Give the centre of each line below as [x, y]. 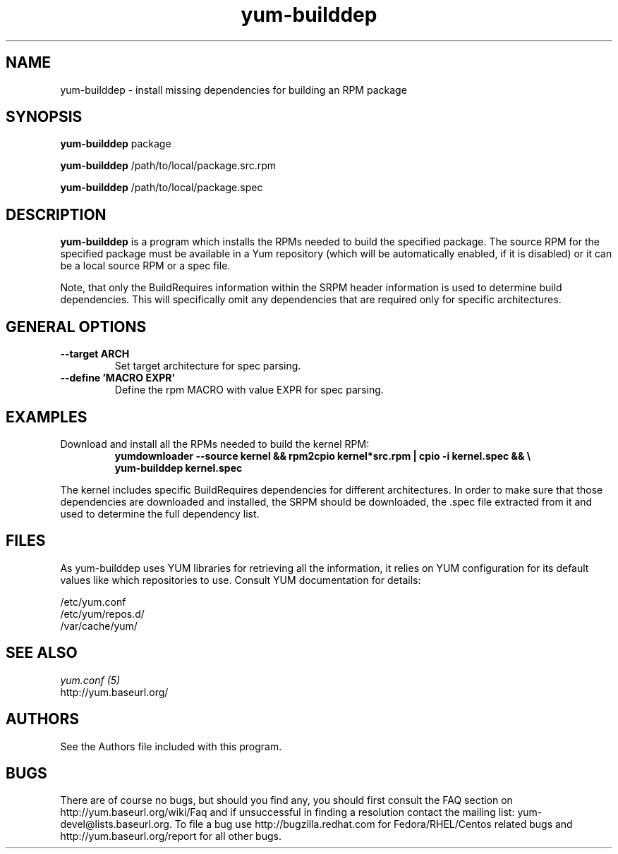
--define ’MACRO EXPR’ [117, 378]
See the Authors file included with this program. [171, 746]
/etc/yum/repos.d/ [102, 614]
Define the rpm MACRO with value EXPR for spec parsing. [249, 390]
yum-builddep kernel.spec [178, 468]
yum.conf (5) [90, 680]
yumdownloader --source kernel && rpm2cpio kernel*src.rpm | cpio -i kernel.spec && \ [323, 456]
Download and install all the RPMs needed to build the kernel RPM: [215, 444]
